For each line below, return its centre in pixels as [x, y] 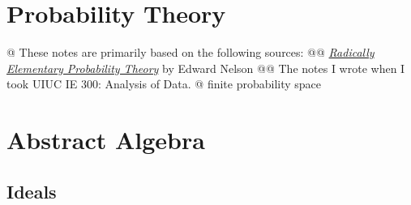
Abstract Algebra [106, 140]
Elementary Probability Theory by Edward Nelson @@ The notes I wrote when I [206, 68]
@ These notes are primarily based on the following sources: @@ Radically [191, 52]
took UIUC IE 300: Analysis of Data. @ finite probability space [164, 84]
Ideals [32, 191]
